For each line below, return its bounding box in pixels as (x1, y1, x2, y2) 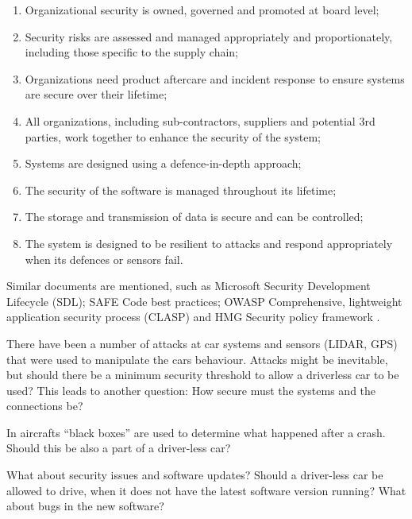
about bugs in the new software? (6, 498, 164, 514)
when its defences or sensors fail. (25, 250, 183, 267)
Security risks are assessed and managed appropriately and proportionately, (25, 28, 393, 45)
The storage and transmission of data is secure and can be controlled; (25, 208, 364, 225)
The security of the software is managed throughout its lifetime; (25, 181, 337, 198)
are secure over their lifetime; (25, 86, 167, 103)
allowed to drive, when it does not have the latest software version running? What (6, 482, 406, 498)
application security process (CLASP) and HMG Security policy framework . (6, 308, 380, 325)
